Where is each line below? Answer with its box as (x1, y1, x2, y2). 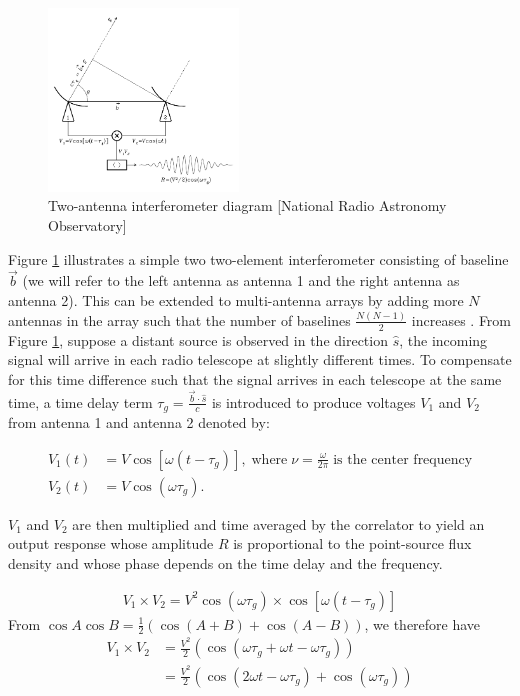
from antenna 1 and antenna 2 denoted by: (8, 412, 270, 433)
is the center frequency (333, 452, 473, 467)
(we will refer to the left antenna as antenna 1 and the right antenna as (22, 270, 460, 291)
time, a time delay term (8, 391, 153, 412)
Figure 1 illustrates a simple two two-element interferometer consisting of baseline (8, 248, 509, 269)
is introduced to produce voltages (211, 391, 416, 412)
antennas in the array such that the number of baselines (8, 309, 351, 330)
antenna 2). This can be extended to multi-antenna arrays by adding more (8, 290, 464, 310)
